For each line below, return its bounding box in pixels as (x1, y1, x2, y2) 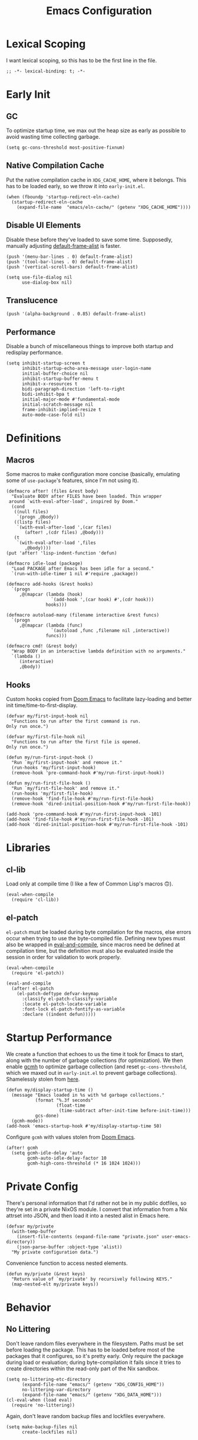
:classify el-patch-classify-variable (21, 996, 117, 1002)
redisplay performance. (6, 349, 63, 356)
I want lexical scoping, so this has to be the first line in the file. (6, 57, 157, 64)
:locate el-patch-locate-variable (21, 1001, 107, 1007)
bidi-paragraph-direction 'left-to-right (21, 386, 126, 392)
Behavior (6, 1301, 51, 1314)
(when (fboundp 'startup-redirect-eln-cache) (6, 193, 120, 200)
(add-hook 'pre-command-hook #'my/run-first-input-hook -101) (6, 811, 162, 817)
